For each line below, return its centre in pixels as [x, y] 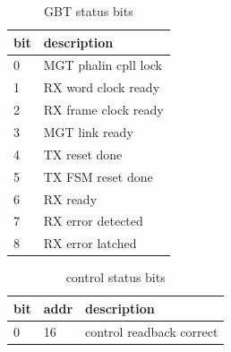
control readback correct [152, 331]
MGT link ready [88, 131]
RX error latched [90, 243]
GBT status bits [89, 11]
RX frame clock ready [103, 110]
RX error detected [93, 221]
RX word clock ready [102, 87]
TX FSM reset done [98, 176]
